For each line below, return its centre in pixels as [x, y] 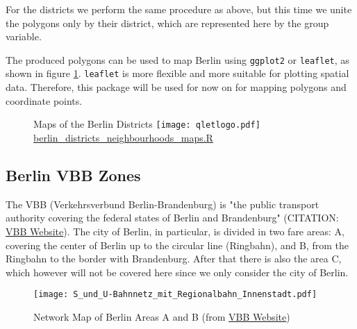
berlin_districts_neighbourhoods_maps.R [123, 137]
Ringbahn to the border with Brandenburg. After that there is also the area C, [174, 259]
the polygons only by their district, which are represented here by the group [167, 23]
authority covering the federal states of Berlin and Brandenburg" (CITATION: [172, 218]
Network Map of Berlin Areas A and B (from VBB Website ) [162, 316]
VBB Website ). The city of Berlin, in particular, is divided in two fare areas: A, [175, 231]
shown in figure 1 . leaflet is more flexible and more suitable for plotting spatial [177, 73]
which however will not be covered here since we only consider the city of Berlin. [177, 272]
